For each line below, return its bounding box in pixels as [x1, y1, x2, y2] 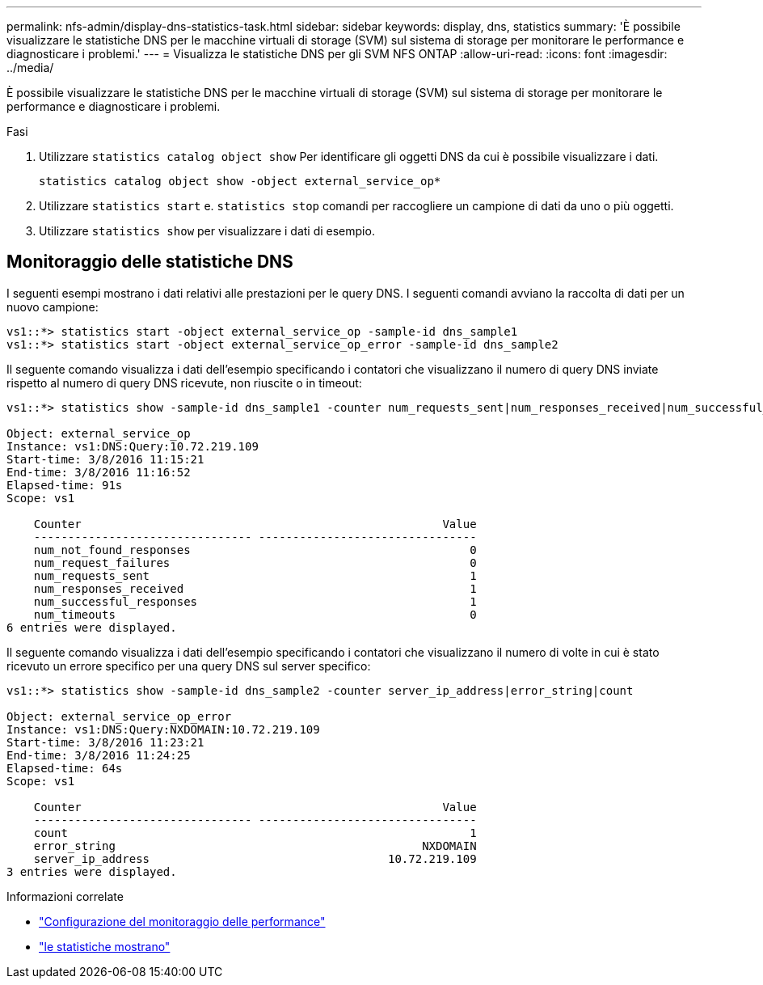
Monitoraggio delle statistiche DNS [6, 252, 293, 273]
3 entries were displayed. [6, 865, 177, 878]
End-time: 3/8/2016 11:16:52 [6, 465, 191, 479]
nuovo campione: [6, 299, 99, 314]
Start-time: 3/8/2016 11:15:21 [6, 452, 204, 466]
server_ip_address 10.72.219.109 [33, 852, 477, 865]
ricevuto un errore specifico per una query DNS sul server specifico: [6, 658, 371, 673]
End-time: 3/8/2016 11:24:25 [6, 748, 191, 762]
